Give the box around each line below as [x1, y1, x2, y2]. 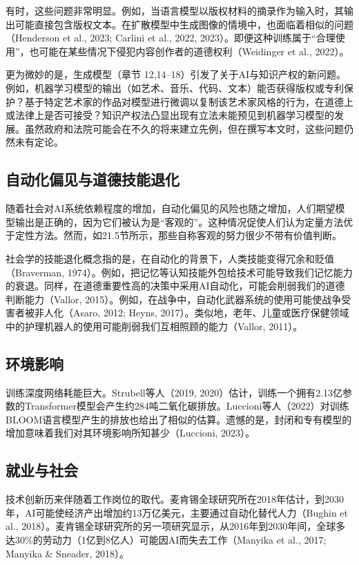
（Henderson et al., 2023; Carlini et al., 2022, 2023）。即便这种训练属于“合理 [6, 30, 336, 45]
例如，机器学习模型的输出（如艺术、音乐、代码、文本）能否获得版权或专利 [6, 80, 344, 95]
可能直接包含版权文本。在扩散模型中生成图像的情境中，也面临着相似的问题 [14, 17, 353, 31]
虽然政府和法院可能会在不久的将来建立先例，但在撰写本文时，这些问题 [24, 121, 344, 135]
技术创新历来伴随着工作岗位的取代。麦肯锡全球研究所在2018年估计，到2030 [6, 492, 344, 506]
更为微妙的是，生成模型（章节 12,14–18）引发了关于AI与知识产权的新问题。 [6, 67, 347, 82]
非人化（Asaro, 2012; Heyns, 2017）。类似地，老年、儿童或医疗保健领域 [34, 305, 349, 320]
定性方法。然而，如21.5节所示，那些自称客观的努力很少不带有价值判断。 [14, 228, 342, 242]
